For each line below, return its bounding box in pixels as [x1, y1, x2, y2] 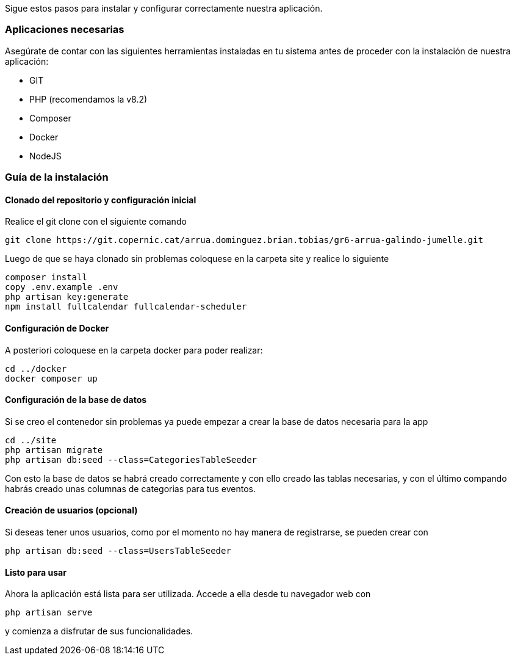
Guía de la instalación [5, 171, 109, 184]
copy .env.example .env [5, 282, 118, 292]
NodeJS [29, 150, 62, 161]
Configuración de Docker [5, 322, 109, 333]
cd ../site [5, 435, 57, 445]
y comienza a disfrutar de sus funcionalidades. [5, 626, 193, 637]
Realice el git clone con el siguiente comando [5, 216, 187, 227]
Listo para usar [5, 567, 67, 578]
